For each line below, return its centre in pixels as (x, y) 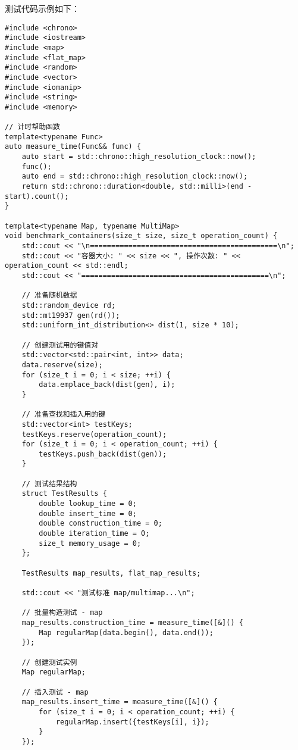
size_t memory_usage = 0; (90, 543)
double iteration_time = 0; (94, 534)
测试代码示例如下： (42, 8)
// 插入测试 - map (55, 692)
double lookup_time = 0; (88, 504)
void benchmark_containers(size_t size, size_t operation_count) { (141, 236)
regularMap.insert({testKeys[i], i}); (132, 722)
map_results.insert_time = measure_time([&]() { (120, 702)
